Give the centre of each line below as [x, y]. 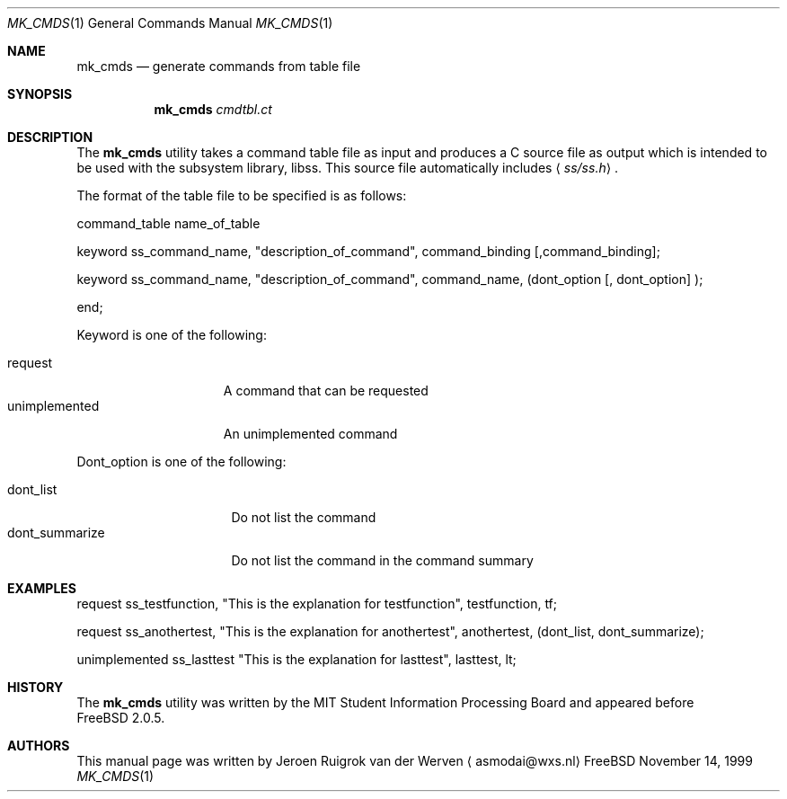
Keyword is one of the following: [172, 335]
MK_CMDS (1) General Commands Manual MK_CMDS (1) [170, 23]
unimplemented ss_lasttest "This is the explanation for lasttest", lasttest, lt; [296, 659]
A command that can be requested [326, 391]
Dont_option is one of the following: [181, 462]
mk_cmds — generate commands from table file [219, 66]
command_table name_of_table [168, 223]
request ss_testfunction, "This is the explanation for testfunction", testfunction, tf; [317, 604]
